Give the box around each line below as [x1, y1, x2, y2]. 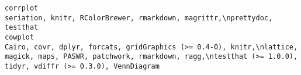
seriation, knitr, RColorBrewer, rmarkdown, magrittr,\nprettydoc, [5, 13, 273, 22]
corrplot [5, 4, 39, 12]
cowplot [5, 33, 34, 41]
